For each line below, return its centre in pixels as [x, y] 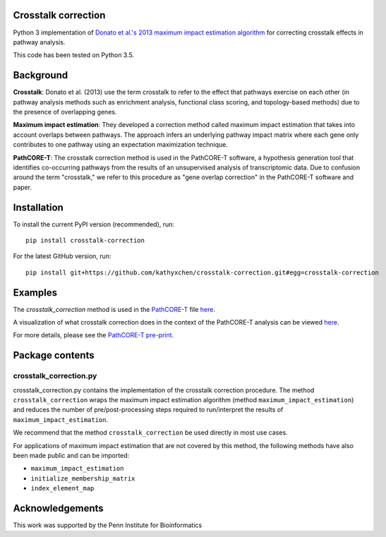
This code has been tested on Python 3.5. [73, 55]
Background [41, 75]
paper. [22, 187]
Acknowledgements [58, 508]
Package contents [54, 355]
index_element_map [62, 488]
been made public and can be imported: [71, 455]
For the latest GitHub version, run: [62, 256]
